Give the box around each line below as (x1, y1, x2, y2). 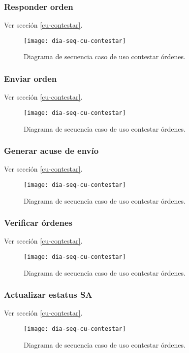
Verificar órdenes (4, 216, 72, 229)
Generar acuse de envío (4, 144, 99, 157)
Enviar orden (4, 72, 57, 84)
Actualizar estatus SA (4, 288, 93, 301)
